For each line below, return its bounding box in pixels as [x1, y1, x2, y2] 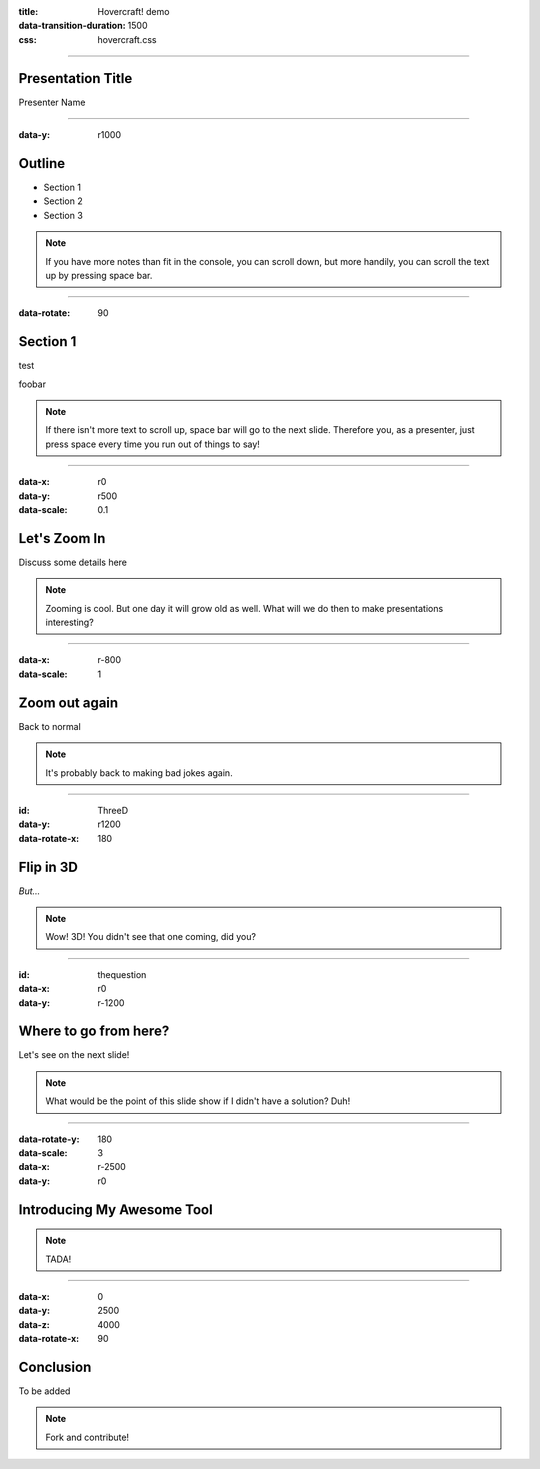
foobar [18, 378, 47, 390]
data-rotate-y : [18, 1133, 80, 1145]
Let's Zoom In [18, 530, 106, 547]
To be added [18, 1385, 71, 1397]
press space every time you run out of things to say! [45, 438, 260, 450]
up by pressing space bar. [45, 269, 153, 281]
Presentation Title [18, 70, 133, 87]
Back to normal [18, 720, 82, 732]
